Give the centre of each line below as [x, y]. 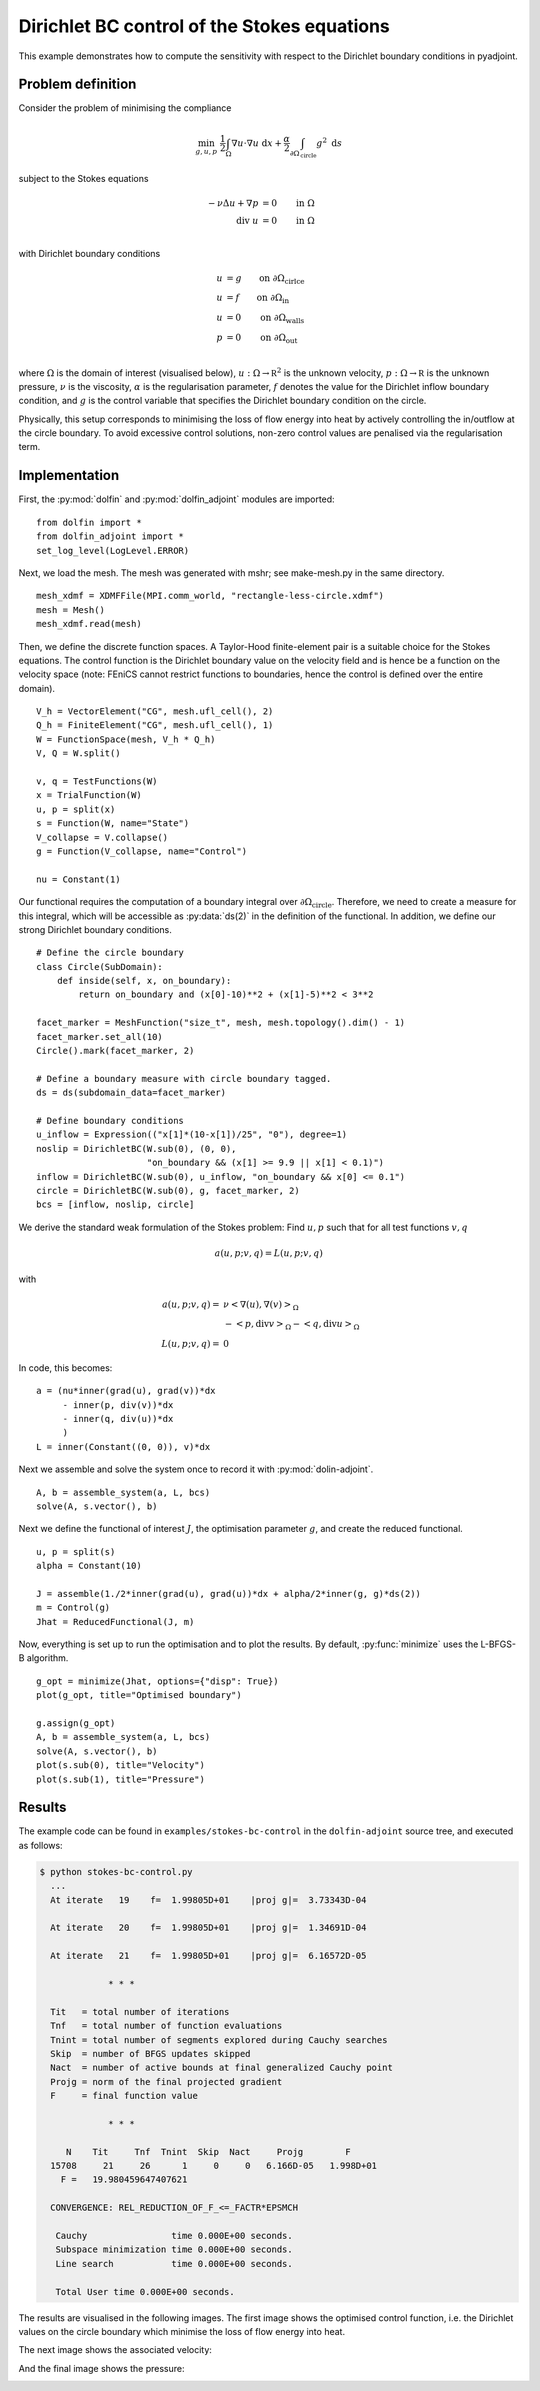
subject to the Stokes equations [83, 178]
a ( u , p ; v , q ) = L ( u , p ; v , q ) [269, 1253]
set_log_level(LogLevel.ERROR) [113, 550]
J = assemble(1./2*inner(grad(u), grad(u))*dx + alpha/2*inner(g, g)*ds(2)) [229, 1593]
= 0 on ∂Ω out [262, 338]
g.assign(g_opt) [76, 1723]
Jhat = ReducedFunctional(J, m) [115, 1621]
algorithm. [47, 1658]
